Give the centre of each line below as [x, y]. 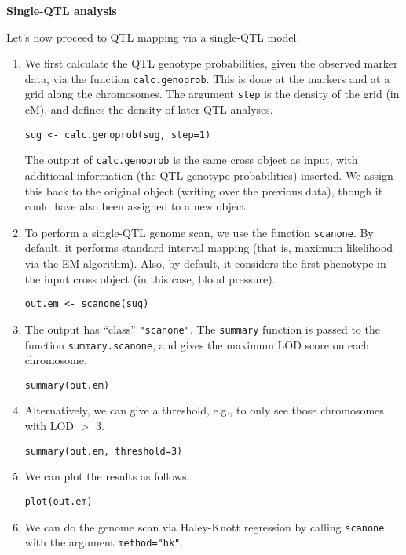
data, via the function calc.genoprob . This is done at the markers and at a [207, 78]
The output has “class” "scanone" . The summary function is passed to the [202, 329]
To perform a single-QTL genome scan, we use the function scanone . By [199, 232]
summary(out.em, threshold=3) [104, 451]
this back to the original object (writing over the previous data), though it [204, 190]
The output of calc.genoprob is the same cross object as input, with [191, 160]
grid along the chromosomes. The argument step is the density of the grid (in [212, 94]
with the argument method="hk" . [104, 542]
